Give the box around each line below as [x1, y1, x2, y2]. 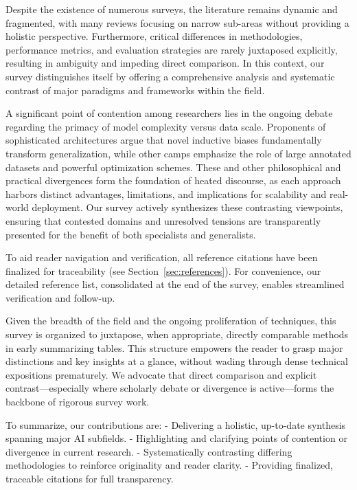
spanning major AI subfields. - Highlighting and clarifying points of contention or [5, 431, 347, 445]
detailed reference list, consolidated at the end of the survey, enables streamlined [5, 277, 345, 291]
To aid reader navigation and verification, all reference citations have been [5, 250, 318, 265]
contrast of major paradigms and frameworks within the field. [5, 82, 265, 97]
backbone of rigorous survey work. [5, 394, 150, 409]
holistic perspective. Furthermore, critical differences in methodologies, [5, 29, 303, 43]
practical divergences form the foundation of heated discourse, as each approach [5, 173, 341, 188]
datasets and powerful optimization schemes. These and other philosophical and [5, 159, 341, 174]
